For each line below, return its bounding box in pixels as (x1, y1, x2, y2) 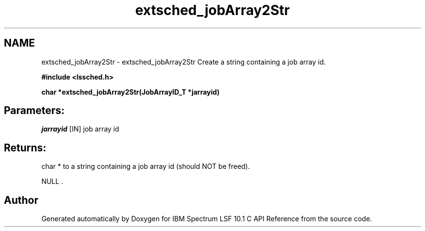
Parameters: (4, 104, 65, 117)
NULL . (41, 177, 64, 186)
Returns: (4, 141, 47, 154)
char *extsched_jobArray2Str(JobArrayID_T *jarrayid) (41, 87, 220, 96)
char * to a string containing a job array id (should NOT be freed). (41, 162, 250, 171)
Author (4, 194, 38, 206)
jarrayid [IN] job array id (41, 125, 119, 133)
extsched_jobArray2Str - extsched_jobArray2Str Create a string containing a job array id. (41, 57, 326, 66)
